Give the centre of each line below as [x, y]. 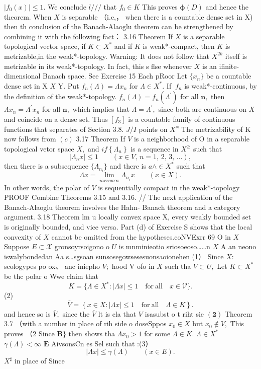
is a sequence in [155, 148]
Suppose [17, 246]
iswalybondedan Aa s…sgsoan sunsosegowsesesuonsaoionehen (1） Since [114, 256]
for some [157, 334]
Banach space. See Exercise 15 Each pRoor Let [115, 76]
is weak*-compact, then [179, 46]
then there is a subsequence [46, 166]
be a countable [229, 76]
